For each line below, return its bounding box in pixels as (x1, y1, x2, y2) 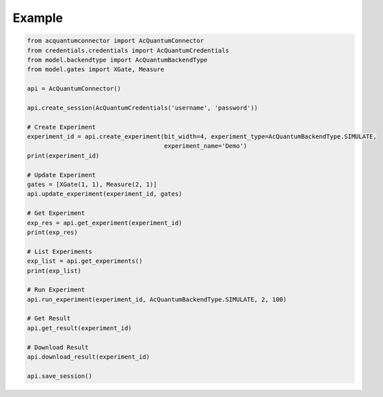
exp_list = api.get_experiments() (27, 257, 143, 265)
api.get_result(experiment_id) (27, 324, 133, 332)
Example (12, 10, 63, 25)
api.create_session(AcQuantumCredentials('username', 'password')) (27, 103, 259, 112)
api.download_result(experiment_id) (27, 353, 150, 361)
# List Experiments (27, 247, 92, 255)
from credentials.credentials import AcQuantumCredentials (27, 47, 229, 54)
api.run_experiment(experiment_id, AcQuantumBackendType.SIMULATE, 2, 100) (27, 295, 287, 303)
